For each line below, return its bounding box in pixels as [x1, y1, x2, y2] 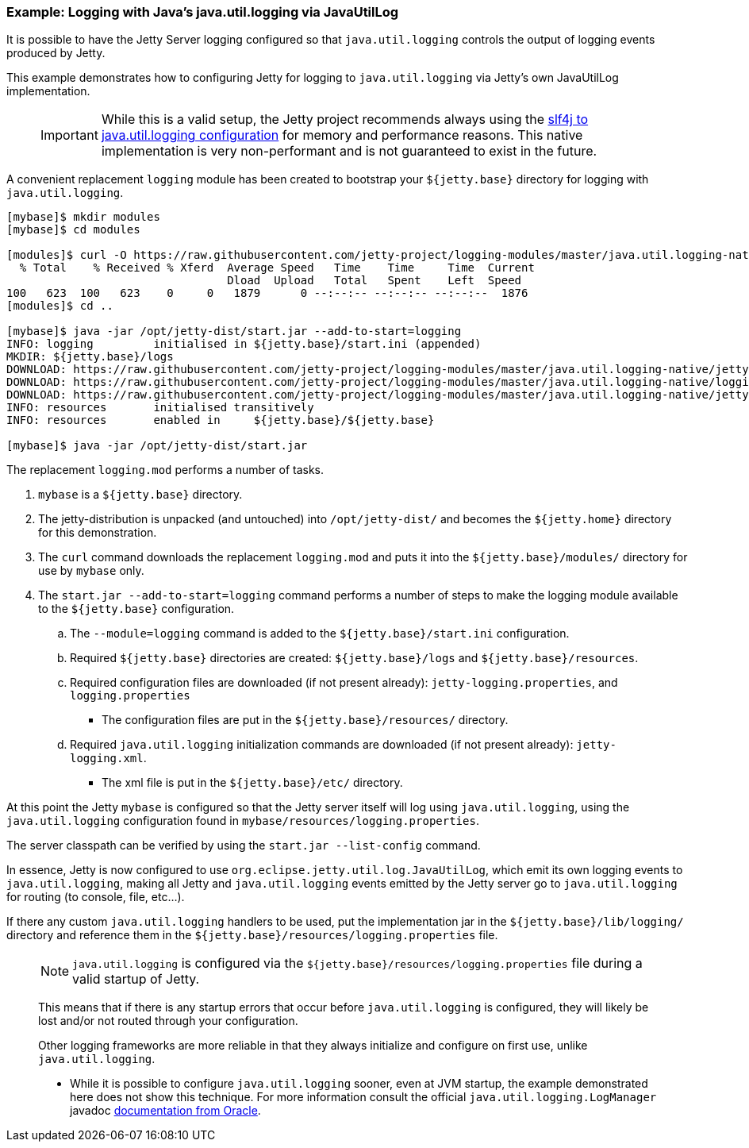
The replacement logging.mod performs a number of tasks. [6, 463, 325, 477]
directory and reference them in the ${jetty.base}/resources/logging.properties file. [6, 928, 498, 942]
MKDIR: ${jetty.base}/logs [6, 350, 174, 364]
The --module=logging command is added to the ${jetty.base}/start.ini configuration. [70, 626, 570, 641]
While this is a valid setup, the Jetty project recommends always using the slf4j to [101, 111, 589, 128]
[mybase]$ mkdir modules [6, 210, 160, 224]
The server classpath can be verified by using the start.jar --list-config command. [6, 838, 481, 853]
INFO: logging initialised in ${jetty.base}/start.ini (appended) [6, 337, 482, 351]
